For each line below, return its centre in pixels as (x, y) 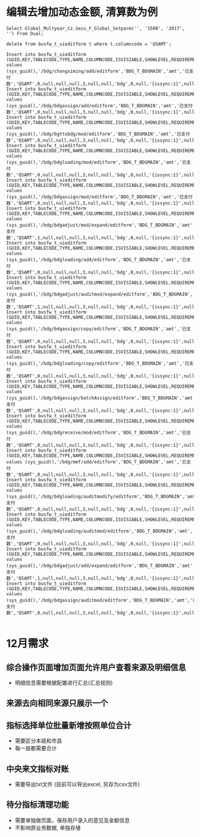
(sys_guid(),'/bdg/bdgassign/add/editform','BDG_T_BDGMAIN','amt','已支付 (99, 106)
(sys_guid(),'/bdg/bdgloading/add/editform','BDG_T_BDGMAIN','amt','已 (96, 259)
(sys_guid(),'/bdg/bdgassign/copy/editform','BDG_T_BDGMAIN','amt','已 (96, 329)
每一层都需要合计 (36, 748)
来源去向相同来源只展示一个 (57, 703)
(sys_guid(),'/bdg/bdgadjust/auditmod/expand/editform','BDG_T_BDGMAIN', (100, 294)
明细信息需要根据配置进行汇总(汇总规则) (64, 682)
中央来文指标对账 (37, 769)
